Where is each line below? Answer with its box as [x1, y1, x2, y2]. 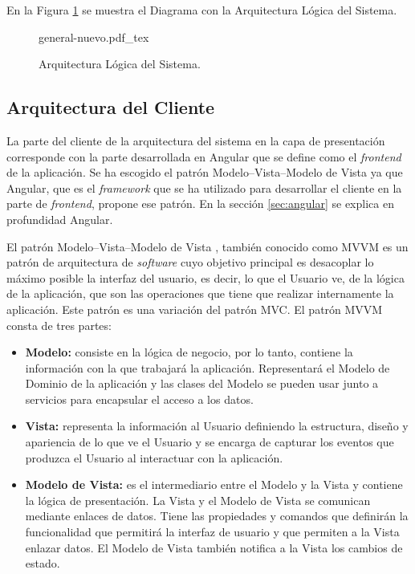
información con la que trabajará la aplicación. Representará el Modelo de [25, 359, 390, 376]
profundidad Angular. [6, 210, 113, 227]
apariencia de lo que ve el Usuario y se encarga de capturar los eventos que [25, 434, 394, 450]
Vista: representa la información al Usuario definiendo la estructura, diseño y [25, 417, 409, 434]
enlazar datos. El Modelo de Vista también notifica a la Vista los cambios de [25, 539, 403, 556]
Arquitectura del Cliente [6, 95, 215, 120]
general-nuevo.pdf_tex [39, 28, 149, 45]
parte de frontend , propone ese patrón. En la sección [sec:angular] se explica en [6, 195, 394, 212]
